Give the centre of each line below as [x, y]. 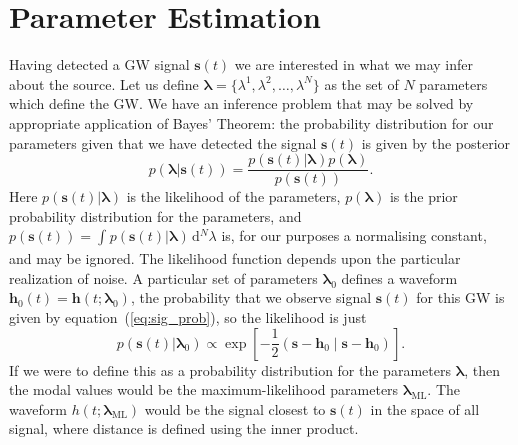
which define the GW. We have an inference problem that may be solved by [241, 103]
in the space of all [425, 408]
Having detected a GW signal [99, 64]
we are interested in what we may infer [353, 64]
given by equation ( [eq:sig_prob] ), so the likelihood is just [188, 316]
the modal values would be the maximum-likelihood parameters [204, 389]
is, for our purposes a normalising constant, [354, 235]
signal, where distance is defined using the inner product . [184, 428]
